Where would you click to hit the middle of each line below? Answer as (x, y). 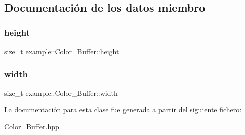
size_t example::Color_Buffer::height (62, 51)
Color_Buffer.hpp (32, 126)
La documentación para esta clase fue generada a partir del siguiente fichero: (123, 109)
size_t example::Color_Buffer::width (61, 92)
